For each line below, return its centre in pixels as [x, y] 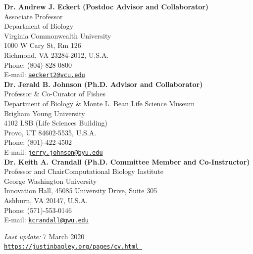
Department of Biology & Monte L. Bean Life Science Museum [100, 103]
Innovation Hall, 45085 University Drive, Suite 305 [81, 190]
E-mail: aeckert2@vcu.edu [45, 74]
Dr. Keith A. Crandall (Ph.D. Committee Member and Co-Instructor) [127, 161]
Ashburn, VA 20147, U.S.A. [46, 200]
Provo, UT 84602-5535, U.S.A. [50, 132]
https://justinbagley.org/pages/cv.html [72, 247]
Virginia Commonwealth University [58, 35]
